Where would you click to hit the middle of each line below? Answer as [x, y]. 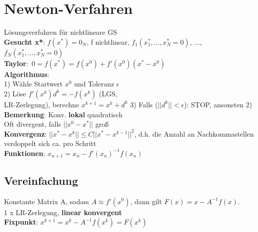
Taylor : [16, 63]
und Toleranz [94, 84]
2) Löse [15, 93]
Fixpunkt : [21, 222]
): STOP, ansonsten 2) [218, 104]
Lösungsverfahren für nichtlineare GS [61, 32]
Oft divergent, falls [32, 124]
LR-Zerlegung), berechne [42, 104]
